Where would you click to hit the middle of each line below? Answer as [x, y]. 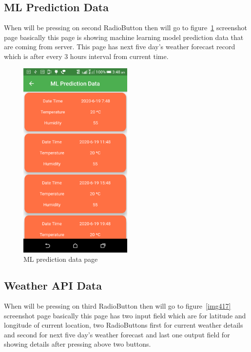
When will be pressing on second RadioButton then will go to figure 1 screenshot [126, 28]
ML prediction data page [61, 259]
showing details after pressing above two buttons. [77, 344]
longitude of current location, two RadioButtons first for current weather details [124, 325]
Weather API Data [53, 285]
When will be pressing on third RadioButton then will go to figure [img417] [117, 305]
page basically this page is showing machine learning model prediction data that [124, 37]
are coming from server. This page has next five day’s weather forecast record [120, 47]
